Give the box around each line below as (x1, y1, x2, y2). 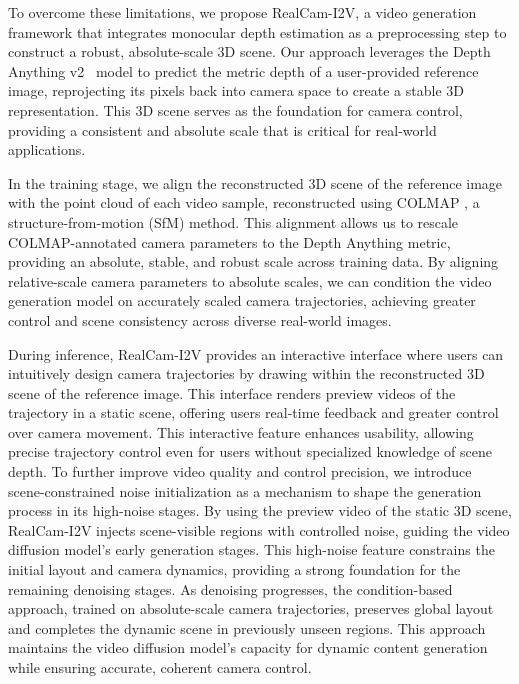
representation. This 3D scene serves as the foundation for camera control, (8, 99, 463, 120)
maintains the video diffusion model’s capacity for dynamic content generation (8, 637, 488, 658)
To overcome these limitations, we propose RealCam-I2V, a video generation (8, 2, 477, 22)
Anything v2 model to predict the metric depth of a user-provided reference (8, 60, 479, 81)
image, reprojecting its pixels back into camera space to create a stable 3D (8, 80, 464, 101)
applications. (8, 139, 86, 160)
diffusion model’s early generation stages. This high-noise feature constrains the (8, 539, 495, 560)
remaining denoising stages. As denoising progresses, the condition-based (8, 578, 453, 599)
